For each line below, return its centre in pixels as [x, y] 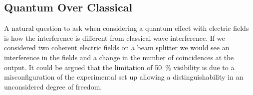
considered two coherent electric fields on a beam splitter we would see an [117, 47]
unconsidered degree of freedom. [53, 86]
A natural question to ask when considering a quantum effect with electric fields [126, 28]
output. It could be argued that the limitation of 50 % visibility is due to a [119, 67]
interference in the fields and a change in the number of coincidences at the [119, 57]
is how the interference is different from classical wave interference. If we [115, 38]
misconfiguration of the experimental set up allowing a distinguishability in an [124, 77]
